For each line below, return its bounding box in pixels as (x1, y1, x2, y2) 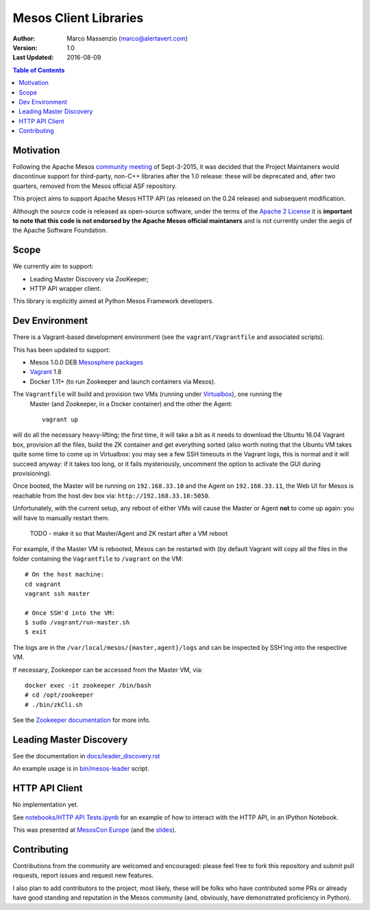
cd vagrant (25, 580, 62, 588)
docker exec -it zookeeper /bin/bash (25, 681, 152, 690)
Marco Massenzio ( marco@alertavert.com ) (66, 34, 188, 43)
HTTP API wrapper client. (29, 285, 102, 292)
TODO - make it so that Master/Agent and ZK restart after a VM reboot (29, 529, 228, 537)
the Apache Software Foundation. (12, 226, 108, 235)
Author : (12, 34, 36, 43)
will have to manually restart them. (12, 513, 110, 522)
